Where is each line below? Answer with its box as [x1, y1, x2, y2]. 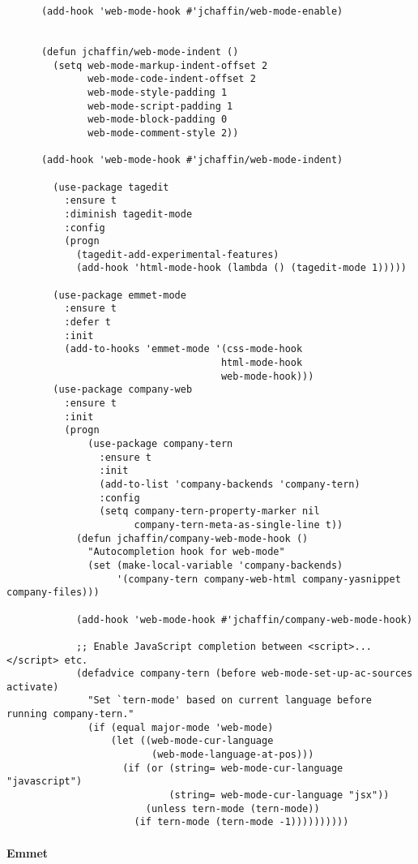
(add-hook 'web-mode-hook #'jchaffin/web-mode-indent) [41, 154, 343, 166]
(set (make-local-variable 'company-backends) [87, 559, 343, 571]
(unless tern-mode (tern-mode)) [145, 802, 320, 815]
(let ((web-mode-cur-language [110, 735, 274, 747]
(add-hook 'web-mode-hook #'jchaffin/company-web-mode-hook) [75, 613, 413, 625]
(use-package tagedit [53, 181, 169, 193]
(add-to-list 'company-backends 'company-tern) [99, 478, 360, 490]
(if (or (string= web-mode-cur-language [122, 762, 343, 774]
